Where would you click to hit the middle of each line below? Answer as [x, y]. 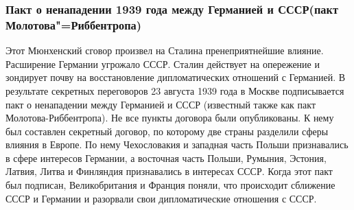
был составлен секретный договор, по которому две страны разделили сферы [167, 131]
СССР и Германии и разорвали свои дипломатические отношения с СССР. [161, 198]
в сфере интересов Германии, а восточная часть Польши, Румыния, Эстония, [166, 157]
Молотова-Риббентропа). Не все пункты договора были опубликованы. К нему [170, 118]
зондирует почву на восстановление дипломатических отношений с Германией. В [176, 77]
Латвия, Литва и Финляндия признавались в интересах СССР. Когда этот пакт [169, 171]
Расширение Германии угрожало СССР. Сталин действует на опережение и [163, 63]
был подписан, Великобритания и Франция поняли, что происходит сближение [170, 185]
